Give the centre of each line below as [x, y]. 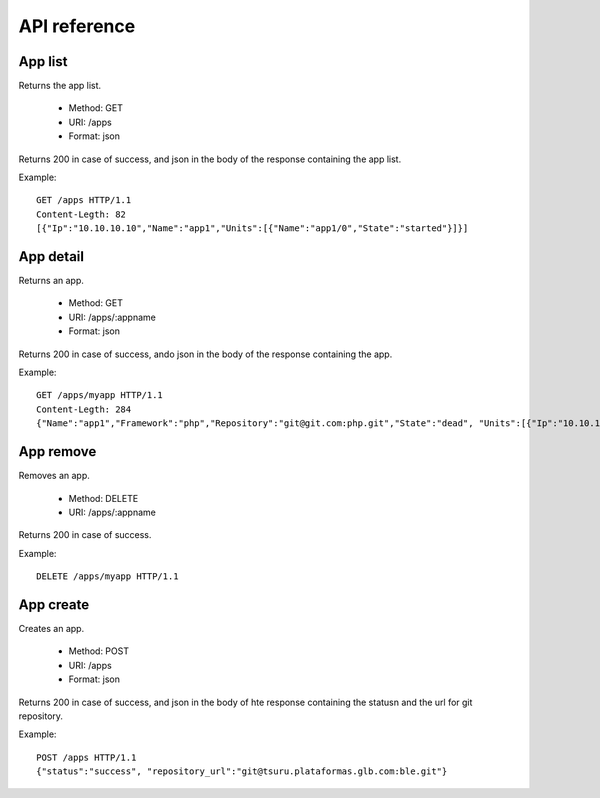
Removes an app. [54, 476]
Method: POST [99, 651]
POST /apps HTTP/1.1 [86, 757]
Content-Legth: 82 [81, 214]
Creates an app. [51, 628]
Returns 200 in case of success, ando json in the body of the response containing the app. [205, 354]
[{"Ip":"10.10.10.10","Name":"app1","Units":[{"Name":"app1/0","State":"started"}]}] [252, 228]
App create [54, 604]
